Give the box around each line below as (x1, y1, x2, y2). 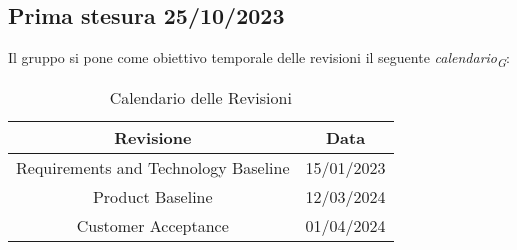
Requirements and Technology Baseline (16, 156, 290, 180)
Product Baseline (92, 185, 213, 209)
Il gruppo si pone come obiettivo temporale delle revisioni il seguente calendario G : (8, 47, 510, 70)
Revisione (114, 126, 192, 150)
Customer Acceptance (76, 214, 229, 238)
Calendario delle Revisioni (109, 86, 292, 110)
